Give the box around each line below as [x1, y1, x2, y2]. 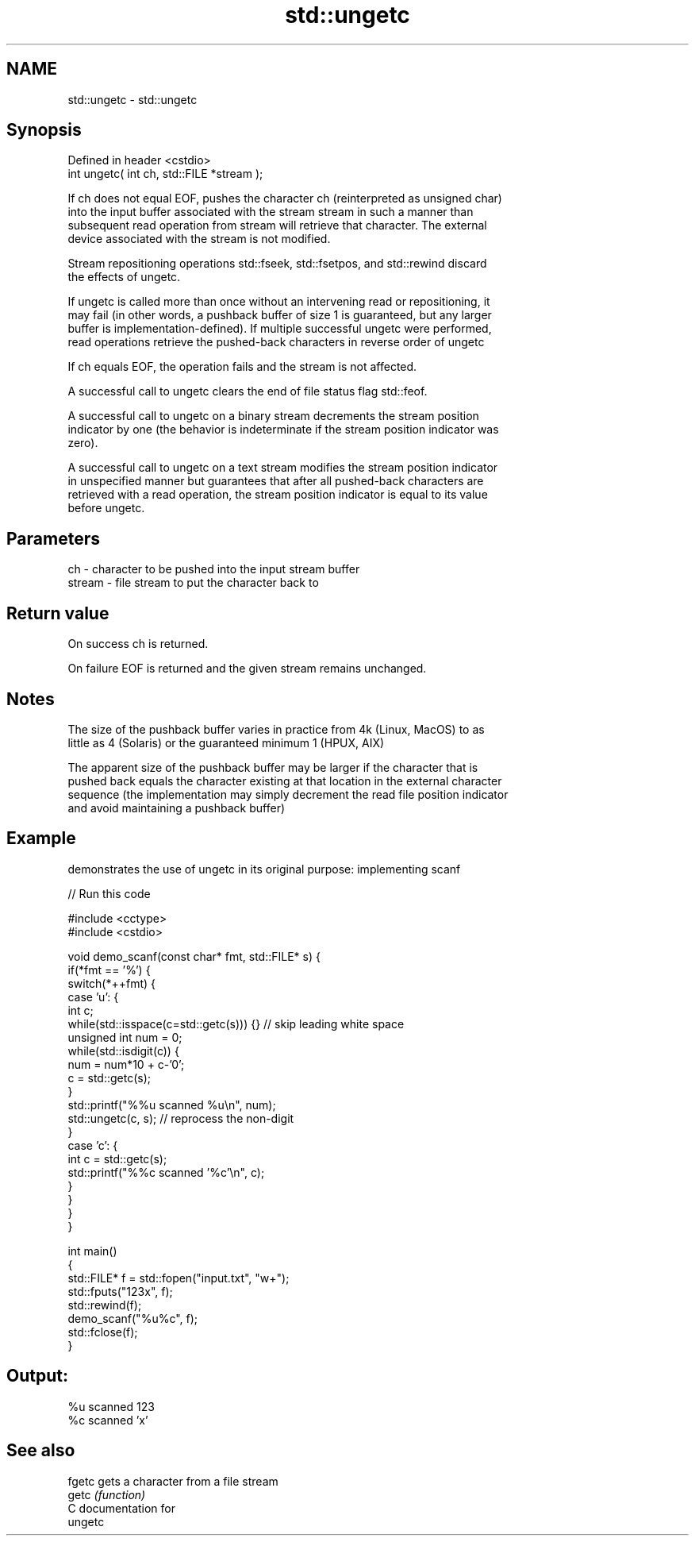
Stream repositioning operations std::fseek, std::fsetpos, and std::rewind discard [67, 256, 487, 271]
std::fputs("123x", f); [67, 1284, 173, 1298]
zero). [67, 436, 98, 450]
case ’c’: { [67, 1138, 118, 1152]
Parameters [6, 528, 100, 549]
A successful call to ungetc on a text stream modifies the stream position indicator [67, 461, 498, 475]
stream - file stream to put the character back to [67, 576, 319, 590]
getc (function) [67, 1487, 146, 1502]
